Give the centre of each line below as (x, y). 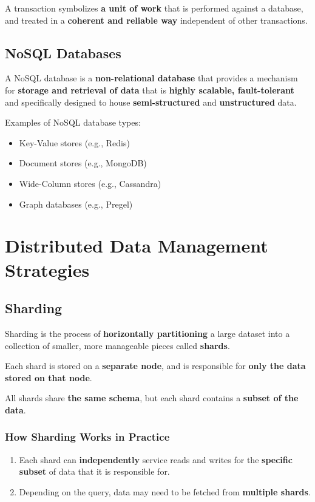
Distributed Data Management (137, 246)
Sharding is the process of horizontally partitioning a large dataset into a (147, 333)
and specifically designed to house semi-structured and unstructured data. (151, 102)
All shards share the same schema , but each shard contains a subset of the (152, 398)
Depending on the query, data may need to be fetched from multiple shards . (165, 491)
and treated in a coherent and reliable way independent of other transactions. (156, 20)
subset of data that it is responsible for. (94, 471)
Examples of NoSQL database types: (73, 122)
